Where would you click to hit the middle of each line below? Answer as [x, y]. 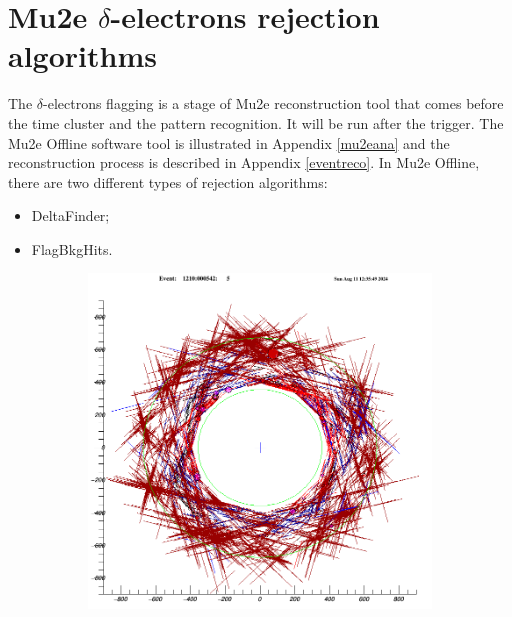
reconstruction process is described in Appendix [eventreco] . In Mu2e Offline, [244, 162]
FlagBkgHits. [72, 248]
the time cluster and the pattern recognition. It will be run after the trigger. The [256, 122]
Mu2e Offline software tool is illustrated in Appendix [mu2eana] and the [229, 142]
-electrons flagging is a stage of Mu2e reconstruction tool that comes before [273, 103]
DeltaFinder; [70, 215]
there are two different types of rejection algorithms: [168, 181]
